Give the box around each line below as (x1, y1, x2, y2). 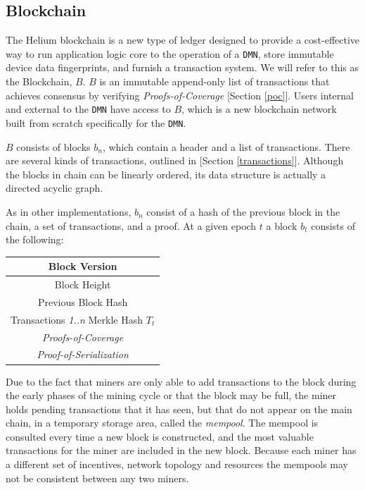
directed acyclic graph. (6, 180, 103, 195)
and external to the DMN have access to (6, 102, 171, 116)
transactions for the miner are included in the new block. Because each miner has (6, 443, 357, 458)
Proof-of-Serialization (37, 347, 129, 362)
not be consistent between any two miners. (6, 470, 189, 485)
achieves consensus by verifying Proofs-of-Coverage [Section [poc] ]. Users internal (6, 87, 354, 102)
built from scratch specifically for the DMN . (6, 115, 186, 130)
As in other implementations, (6, 204, 132, 219)
